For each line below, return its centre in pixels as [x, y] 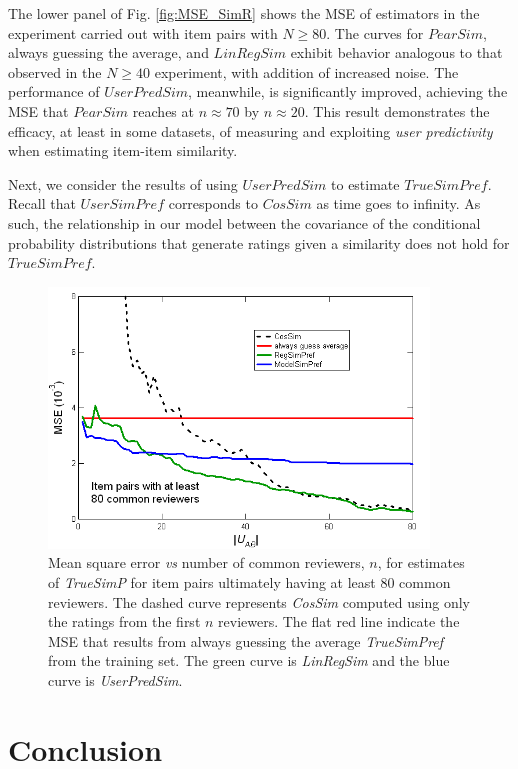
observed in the [55, 71]
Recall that [42, 203]
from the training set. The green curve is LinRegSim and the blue [249, 660]
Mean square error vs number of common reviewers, [206, 562]
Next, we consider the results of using [123, 183]
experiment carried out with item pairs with [143, 32]
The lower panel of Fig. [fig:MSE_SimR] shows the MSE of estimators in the [244, 13]
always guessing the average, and [108, 52]
